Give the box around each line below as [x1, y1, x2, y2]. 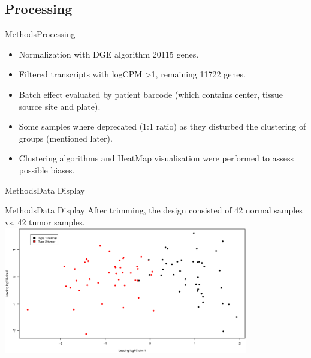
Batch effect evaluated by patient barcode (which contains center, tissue [19, 88, 283, 100]
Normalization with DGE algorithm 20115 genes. [19, 47, 199, 60]
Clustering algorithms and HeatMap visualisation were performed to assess [19, 152, 294, 164]
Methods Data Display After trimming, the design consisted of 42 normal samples [5, 204, 303, 216]
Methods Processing [5, 28, 76, 40]
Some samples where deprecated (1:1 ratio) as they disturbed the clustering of [19, 120, 306, 133]
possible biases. [19, 163, 75, 176]
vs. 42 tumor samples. [5, 215, 85, 228]
